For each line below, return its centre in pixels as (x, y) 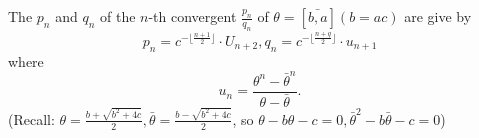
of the (117, 16)
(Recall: (31, 118)
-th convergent (192, 16)
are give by (438, 16)
